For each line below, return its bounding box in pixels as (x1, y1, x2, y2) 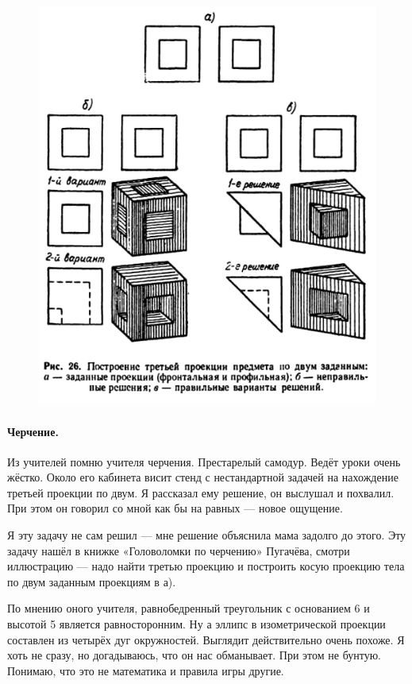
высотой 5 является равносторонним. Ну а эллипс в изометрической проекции (7, 616, 386, 632)
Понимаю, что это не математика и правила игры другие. (7, 662, 284, 678)
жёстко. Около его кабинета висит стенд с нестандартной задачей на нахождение (7, 469, 399, 485)
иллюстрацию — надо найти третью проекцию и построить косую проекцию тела (7, 558, 405, 574)
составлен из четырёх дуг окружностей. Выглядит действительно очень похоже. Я (7, 631, 405, 647)
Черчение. (7, 423, 59, 439)
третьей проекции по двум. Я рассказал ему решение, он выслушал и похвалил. (7, 484, 395, 500)
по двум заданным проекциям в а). (7, 573, 176, 589)
